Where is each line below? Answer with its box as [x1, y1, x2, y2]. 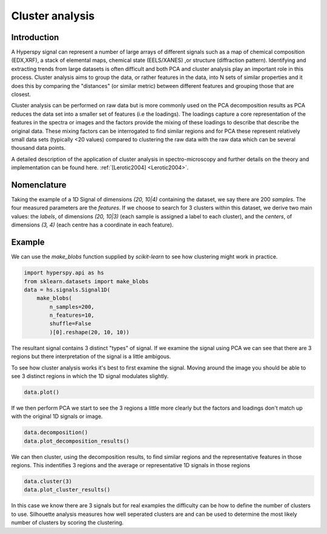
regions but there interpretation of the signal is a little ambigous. [11, 353, 171, 360]
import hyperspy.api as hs [24, 269, 104, 276]
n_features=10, [49, 312, 95, 319]
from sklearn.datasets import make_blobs [24, 278, 149, 285]
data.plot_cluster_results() [24, 486, 111, 493]
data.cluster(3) [24, 478, 73, 485]
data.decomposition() [24, 429, 88, 436]
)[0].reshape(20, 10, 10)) [49, 328, 130, 336]
